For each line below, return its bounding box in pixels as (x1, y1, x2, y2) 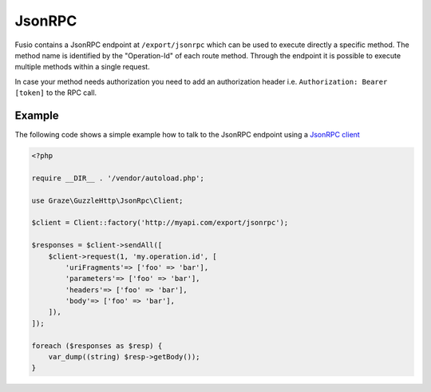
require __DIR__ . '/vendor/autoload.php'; (31, 173, 205, 183)
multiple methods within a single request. (14, 62, 151, 72)
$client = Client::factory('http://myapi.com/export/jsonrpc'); (31, 218, 289, 228)
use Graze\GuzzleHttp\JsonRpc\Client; (31, 196, 184, 205)
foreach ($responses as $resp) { (31, 341, 163, 350)
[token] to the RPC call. (14, 88, 97, 97)
